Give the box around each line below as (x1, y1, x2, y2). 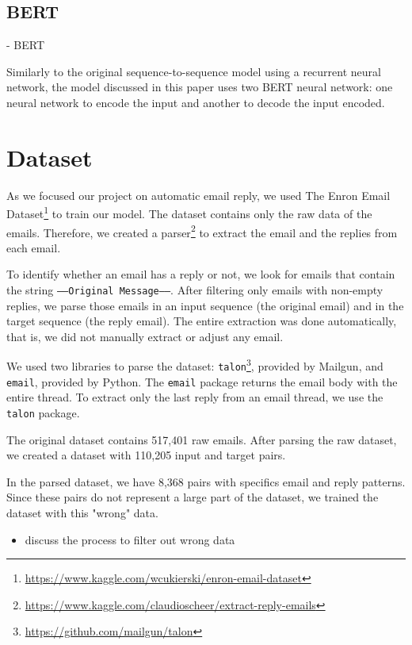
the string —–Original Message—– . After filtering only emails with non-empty (6, 281, 383, 298)
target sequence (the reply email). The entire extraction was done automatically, (6, 313, 397, 329)
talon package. (6, 404, 80, 420)
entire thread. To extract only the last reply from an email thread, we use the (6, 389, 383, 405)
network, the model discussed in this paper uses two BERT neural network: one (6, 79, 393, 95)
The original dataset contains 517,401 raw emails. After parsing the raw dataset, (6, 431, 397, 447)
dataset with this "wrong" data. (6, 505, 158, 521)
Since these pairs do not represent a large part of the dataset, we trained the (6, 489, 379, 505)
